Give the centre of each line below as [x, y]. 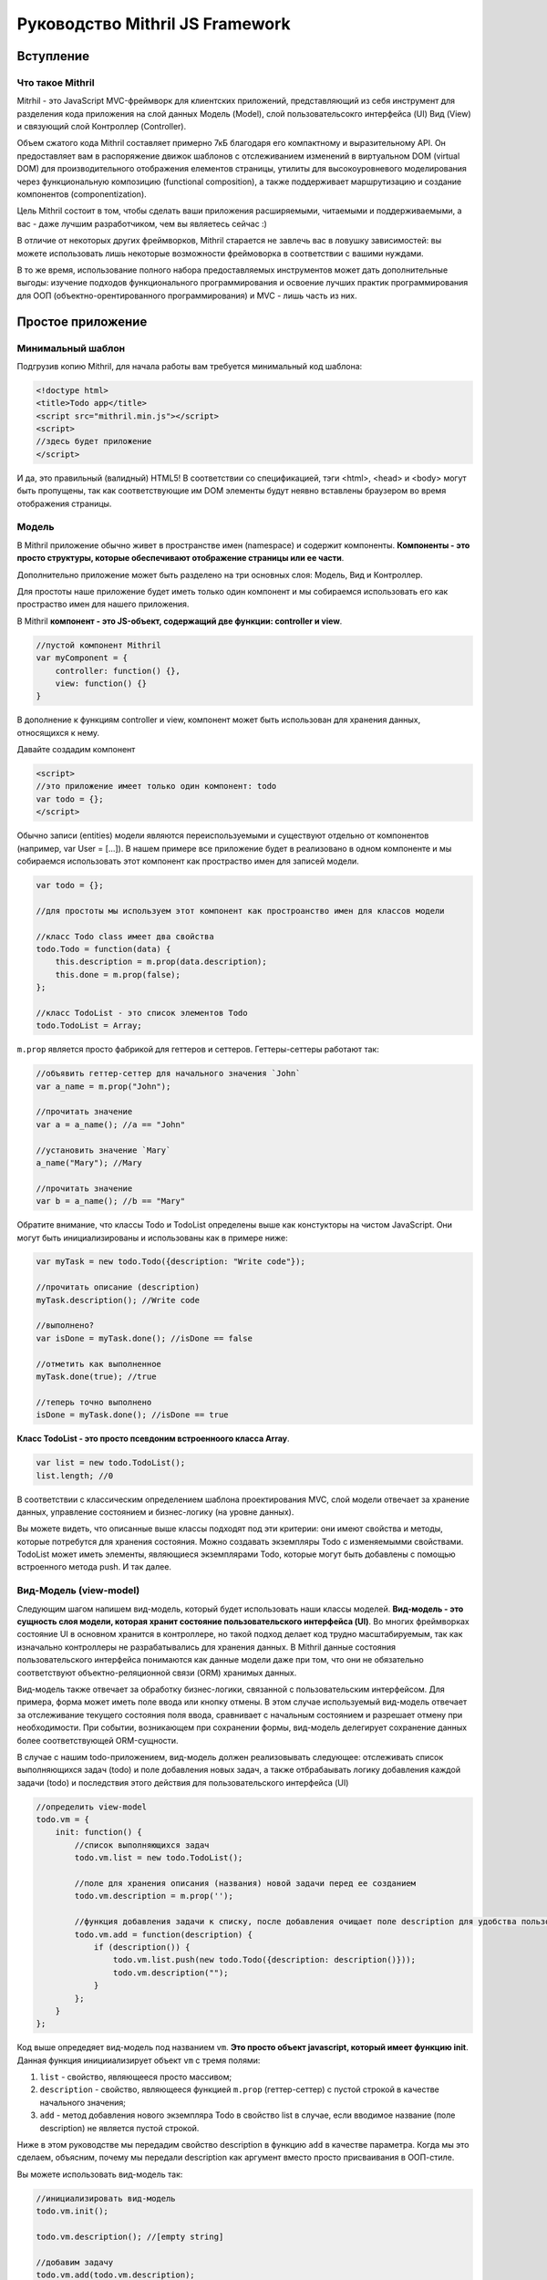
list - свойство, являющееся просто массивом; [136, 2077]
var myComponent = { [82, 658]
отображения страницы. [64, 503]
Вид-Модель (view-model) [78, 1591]
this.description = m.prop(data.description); [161, 962]
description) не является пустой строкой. [119, 2128]
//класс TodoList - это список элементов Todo [142, 1013]
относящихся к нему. [58, 732]
